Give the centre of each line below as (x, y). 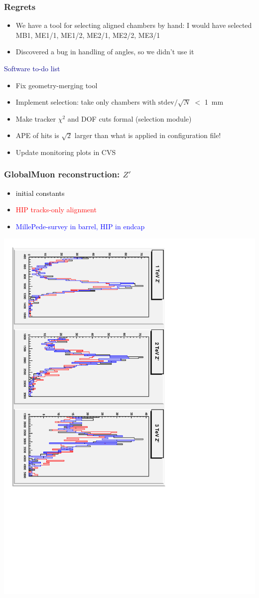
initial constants (40, 193)
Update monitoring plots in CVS (66, 152)
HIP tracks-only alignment (56, 210)
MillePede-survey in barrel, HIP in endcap (80, 226)
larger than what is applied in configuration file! (148, 135)
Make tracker (36, 118)
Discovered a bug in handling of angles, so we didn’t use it (105, 52)
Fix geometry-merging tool (57, 85)
